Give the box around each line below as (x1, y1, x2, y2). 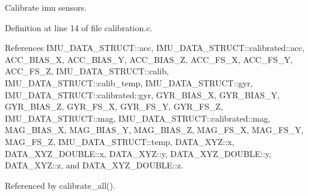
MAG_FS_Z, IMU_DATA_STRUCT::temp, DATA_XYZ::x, (5, 135, 234, 147)
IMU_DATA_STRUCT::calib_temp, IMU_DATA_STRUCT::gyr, (5, 76, 253, 89)
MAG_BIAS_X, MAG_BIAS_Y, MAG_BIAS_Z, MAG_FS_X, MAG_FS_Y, (5, 123, 304, 136)
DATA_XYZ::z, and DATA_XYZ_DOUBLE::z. (5, 159, 183, 171)
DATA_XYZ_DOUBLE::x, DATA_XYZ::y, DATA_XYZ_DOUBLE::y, (5, 147, 272, 159)
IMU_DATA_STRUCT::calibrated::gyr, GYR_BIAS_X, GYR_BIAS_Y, (5, 88, 280, 101)
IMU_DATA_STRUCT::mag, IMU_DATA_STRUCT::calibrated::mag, (5, 111, 271, 124)
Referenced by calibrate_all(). (5, 179, 115, 191)
